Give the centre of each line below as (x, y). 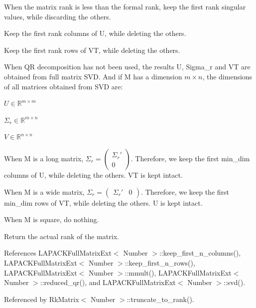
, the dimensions (227, 76)
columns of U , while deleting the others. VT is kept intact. (93, 174)
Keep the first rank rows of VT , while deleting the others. (92, 50)
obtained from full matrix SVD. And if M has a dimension (93, 76)
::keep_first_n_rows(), (160, 262)
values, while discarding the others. (58, 16)
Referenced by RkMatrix (42, 299)
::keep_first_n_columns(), (200, 253)
